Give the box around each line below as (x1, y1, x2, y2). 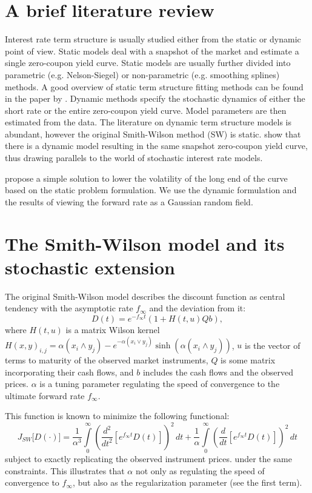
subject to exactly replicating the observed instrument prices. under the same (5, 452, 292, 465)
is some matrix (221, 354, 276, 366)
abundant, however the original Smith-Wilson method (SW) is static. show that (5, 127, 301, 140)
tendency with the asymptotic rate (5, 302, 133, 314)
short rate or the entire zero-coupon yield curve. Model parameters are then (5, 104, 287, 116)
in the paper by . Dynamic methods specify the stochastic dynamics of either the (5, 92, 305, 105)
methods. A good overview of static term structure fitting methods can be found (5, 80, 304, 93)
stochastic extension (5, 254, 175, 279)
